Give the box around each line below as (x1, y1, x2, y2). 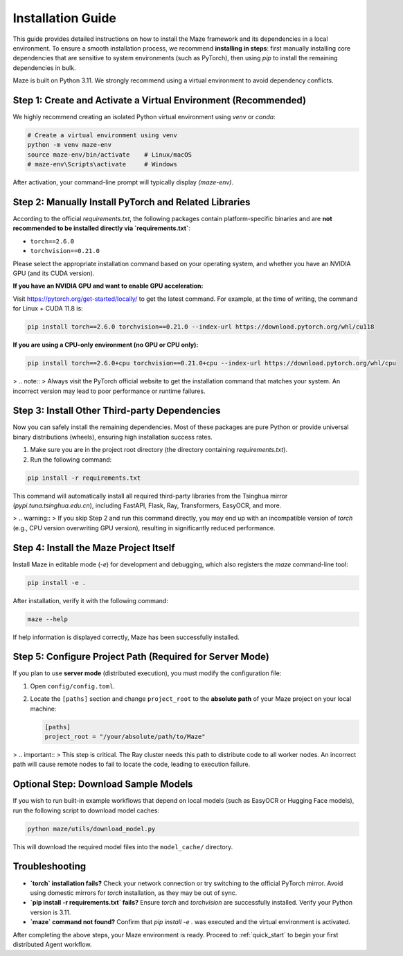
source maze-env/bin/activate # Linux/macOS (27, 150, 192, 159)
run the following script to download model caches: (12, 806, 159, 815)
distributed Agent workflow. (12, 940, 92, 948)
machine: (30, 704, 57, 713)
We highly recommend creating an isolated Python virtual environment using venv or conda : (12, 113, 276, 121)
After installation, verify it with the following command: (12, 596, 169, 605)
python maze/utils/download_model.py (27, 825, 156, 833)
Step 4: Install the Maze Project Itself (12, 541, 176, 554)
